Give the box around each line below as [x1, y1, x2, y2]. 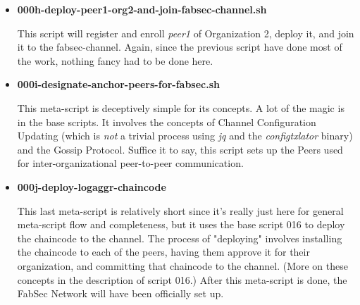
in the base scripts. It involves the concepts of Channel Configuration [17, 114, 316, 129]
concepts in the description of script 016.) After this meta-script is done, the [17, 272, 347, 287]
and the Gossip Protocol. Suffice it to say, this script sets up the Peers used [17, 142, 343, 156]
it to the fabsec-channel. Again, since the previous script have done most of [17, 39, 342, 54]
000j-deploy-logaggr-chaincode [17, 179, 166, 194]
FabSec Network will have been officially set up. [17, 286, 224, 301]
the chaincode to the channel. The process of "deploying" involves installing [17, 230, 342, 245]
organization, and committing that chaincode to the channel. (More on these [17, 258, 348, 273]
